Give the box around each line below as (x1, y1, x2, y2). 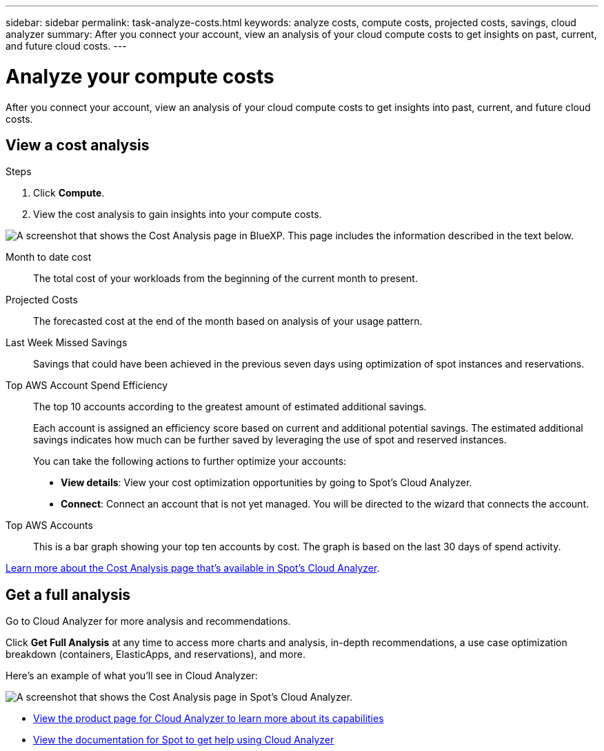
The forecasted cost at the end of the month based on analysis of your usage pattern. (33, 315, 423, 328)
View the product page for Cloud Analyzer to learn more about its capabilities (33, 712, 384, 725)
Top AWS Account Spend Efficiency (6, 379, 168, 392)
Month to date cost (6, 251, 92, 263)
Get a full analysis (6, 585, 131, 603)
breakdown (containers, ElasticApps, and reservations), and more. (6, 648, 305, 661)
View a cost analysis (6, 136, 150, 154)
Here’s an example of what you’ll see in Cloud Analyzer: (6, 670, 258, 682)
